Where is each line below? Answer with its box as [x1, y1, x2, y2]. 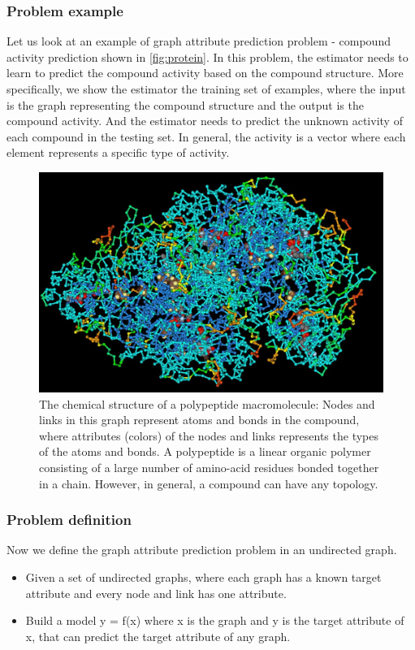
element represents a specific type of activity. [6, 144, 230, 161]
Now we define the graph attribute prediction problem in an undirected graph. [6, 541, 397, 558]
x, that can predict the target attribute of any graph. [25, 627, 291, 644]
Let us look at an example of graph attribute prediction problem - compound [6, 32, 391, 50]
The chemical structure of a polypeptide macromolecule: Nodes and [39, 395, 375, 412]
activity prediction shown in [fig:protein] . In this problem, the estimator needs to [6, 48, 409, 65]
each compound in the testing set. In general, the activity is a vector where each [6, 128, 406, 145]
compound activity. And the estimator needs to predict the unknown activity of [6, 112, 403, 129]
